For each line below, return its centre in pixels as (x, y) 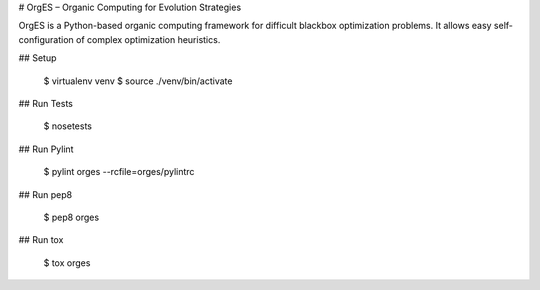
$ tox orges (67, 262)
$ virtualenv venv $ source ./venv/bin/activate (138, 81)
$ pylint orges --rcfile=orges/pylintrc (119, 172)
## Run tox (41, 240)
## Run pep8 (45, 194)
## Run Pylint (46, 149)
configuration (46, 39)
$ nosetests (67, 126)
